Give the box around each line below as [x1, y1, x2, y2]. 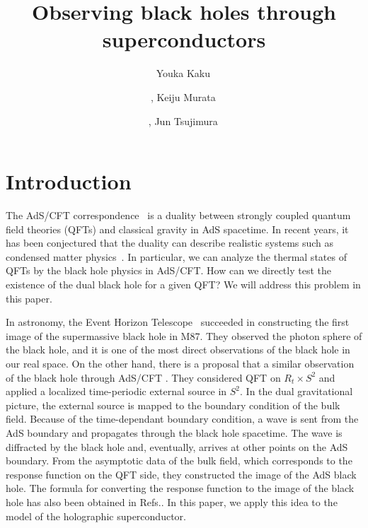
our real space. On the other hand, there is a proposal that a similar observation [6, 356, 355, 370]
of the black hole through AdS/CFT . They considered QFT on [6, 370, 281, 385]
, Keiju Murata [150, 89, 216, 104]
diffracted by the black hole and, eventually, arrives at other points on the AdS [6, 439, 348, 454]
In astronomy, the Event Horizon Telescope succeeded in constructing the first [6, 315, 350, 329]
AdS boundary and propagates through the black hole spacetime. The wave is [6, 425, 343, 440]
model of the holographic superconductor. [6, 508, 186, 523]
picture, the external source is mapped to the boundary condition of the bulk [6, 397, 340, 412]
